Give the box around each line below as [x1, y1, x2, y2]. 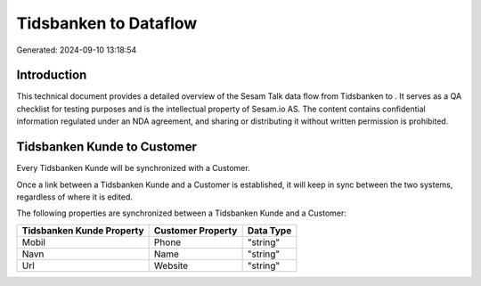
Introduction [16, 68, 87, 83]
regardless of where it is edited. [16, 192, 134, 202]
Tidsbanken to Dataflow [16, 13, 198, 33]
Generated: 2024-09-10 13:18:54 [16, 45, 137, 55]
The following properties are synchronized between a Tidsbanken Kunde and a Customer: [16, 208, 347, 218]
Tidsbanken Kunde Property [21, 224, 144, 236]
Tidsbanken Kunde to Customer [16, 139, 198, 155]
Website [153, 259, 189, 272]
